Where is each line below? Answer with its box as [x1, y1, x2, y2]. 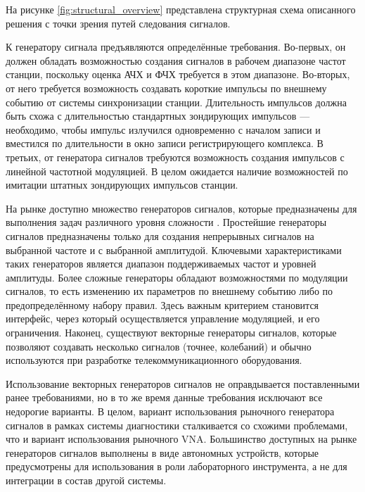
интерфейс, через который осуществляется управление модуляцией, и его [6, 311, 320, 326]
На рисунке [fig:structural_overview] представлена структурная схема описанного [6, 2, 356, 16]
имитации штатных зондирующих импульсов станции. [6, 177, 238, 192]
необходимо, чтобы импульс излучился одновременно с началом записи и [6, 122, 321, 137]
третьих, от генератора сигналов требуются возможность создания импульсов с [6, 149, 345, 164]
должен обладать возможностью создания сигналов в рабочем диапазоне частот [6, 53, 346, 68]
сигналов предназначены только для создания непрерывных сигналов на [6, 228, 314, 243]
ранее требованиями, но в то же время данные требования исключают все [6, 390, 323, 405]
